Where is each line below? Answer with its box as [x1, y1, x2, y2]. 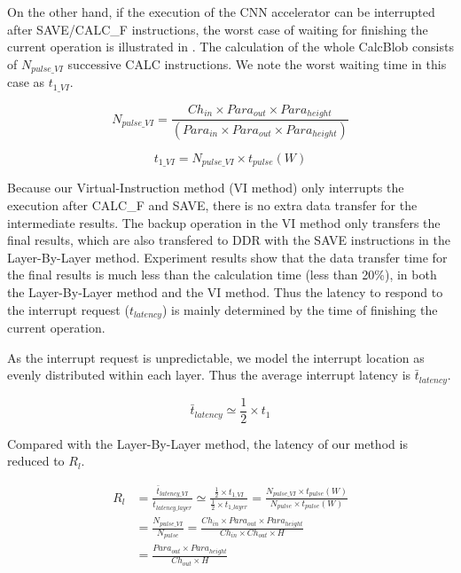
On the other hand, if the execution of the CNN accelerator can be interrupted [7, 3, 435, 20]
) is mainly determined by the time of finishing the [161, 300, 438, 318]
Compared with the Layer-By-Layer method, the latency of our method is [7, 434, 408, 452]
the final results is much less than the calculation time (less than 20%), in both [7, 265, 437, 284]
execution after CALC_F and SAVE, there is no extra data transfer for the [7, 196, 418, 215]
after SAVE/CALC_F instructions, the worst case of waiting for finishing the [7, 20, 428, 38]
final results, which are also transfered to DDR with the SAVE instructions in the [7, 231, 451, 249]
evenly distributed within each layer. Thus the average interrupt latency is [7, 365, 411, 384]
